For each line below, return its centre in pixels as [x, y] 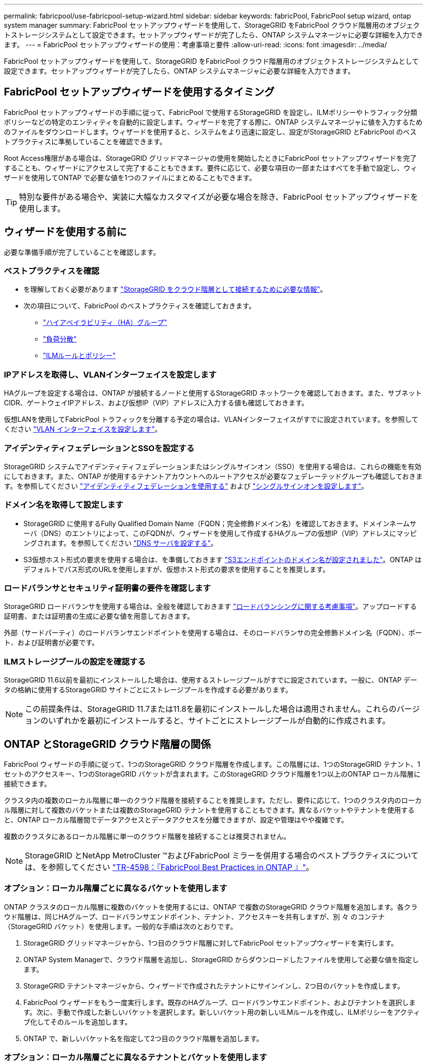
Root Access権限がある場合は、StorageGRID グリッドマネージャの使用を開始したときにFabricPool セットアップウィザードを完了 [210, 158]
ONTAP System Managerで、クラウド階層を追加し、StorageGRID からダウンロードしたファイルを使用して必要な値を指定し [221, 959]
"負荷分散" [60, 339]
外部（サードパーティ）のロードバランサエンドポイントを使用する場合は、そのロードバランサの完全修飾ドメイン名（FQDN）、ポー [213, 633]
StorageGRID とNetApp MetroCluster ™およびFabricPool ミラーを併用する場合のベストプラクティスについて [222, 856]
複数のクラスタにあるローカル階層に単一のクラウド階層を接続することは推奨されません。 [147, 836]
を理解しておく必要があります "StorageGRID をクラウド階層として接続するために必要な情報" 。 [175, 289]
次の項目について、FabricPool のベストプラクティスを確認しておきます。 [140, 306]
